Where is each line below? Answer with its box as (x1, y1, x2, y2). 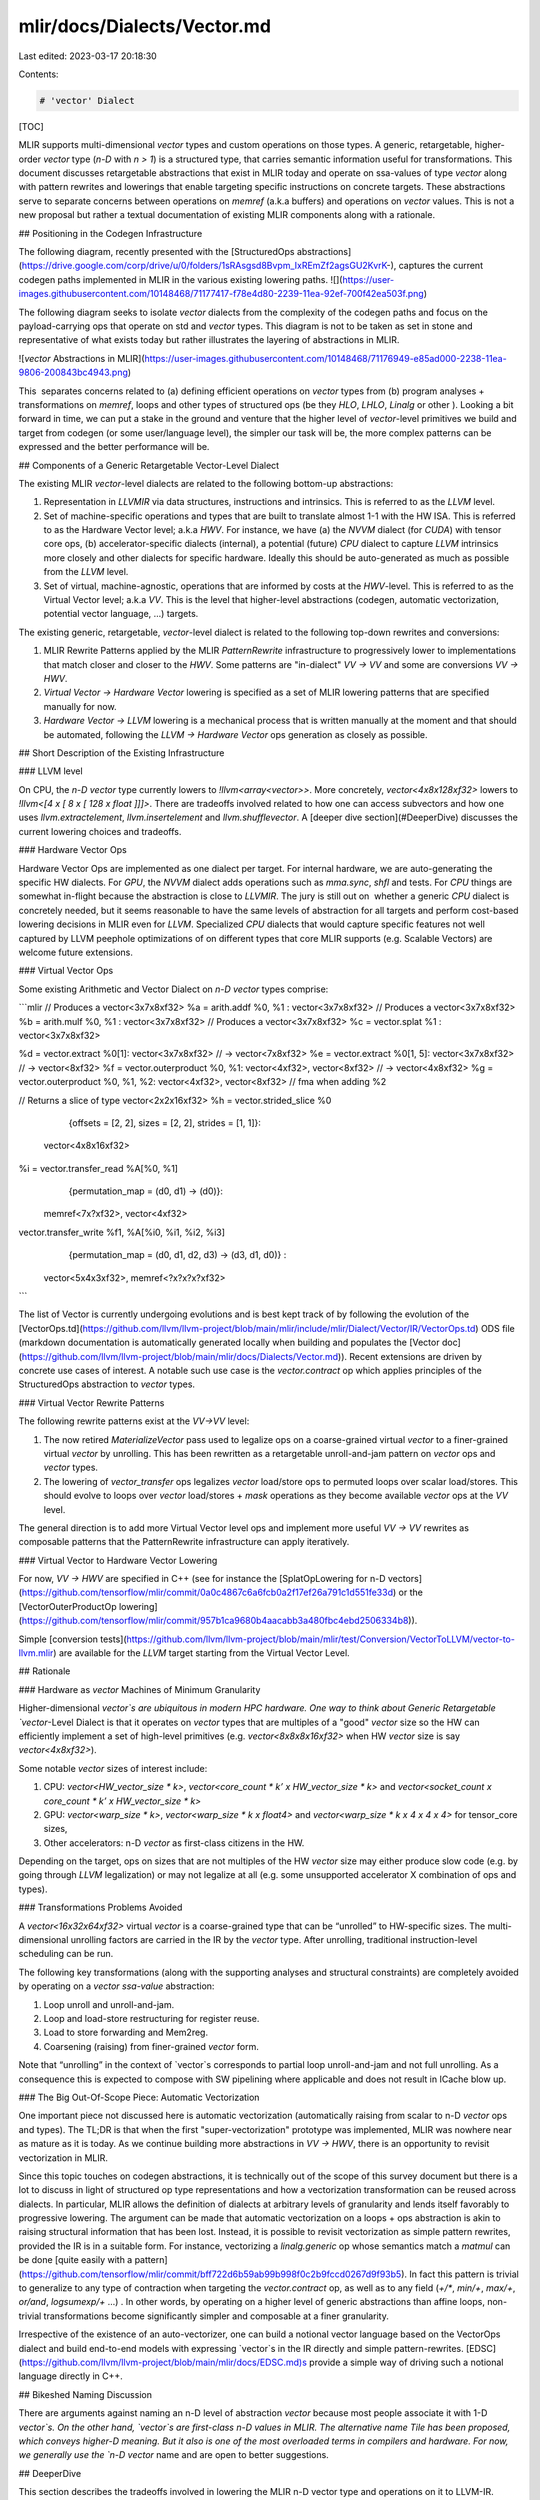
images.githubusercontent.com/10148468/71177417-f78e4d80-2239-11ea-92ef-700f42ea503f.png (18, 288, 424, 300)
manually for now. (43, 700, 117, 712)
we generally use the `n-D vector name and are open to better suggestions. (18, 2449, 329, 2461)
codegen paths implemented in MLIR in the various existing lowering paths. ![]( (18, 273, 343, 285)
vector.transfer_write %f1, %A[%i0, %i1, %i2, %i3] (18, 1226, 225, 1238)
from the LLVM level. (43, 566, 129, 578)
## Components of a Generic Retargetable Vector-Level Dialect (18, 459, 280, 471)
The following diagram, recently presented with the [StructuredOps (18, 246, 295, 258)
